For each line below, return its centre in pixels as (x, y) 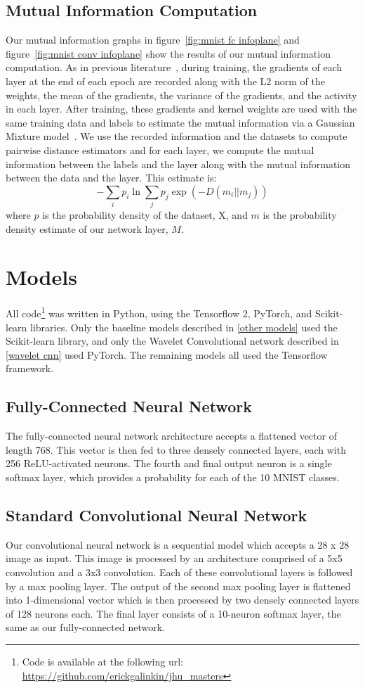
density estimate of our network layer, (87, 228)
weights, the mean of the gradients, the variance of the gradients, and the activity (181, 95)
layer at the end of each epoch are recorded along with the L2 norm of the (165, 81)
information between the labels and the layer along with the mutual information (178, 164)
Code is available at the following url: (102, 661)
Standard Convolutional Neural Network (157, 515)
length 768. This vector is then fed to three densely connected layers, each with (176, 449)
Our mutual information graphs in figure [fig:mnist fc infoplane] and (153, 40)
